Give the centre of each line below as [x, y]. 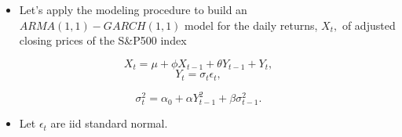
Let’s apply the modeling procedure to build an [133, 9]
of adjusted [369, 25]
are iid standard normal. [109, 123]
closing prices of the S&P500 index [103, 40]
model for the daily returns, [251, 25]
